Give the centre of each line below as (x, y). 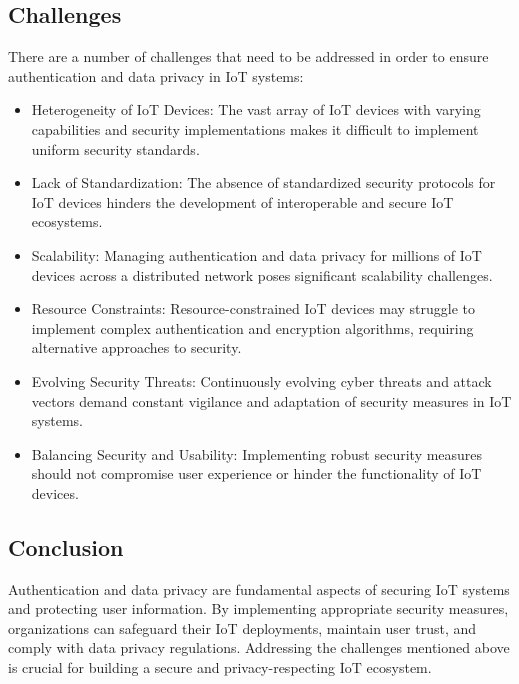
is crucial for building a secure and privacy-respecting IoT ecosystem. (220, 667)
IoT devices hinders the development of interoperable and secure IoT (242, 201)
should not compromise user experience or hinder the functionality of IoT (256, 473)
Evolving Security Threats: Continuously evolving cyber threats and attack (261, 380)
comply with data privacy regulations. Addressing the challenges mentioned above (259, 647)
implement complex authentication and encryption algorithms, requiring (252, 327)
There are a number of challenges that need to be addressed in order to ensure (248, 56)
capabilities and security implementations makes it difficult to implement (255, 128)
